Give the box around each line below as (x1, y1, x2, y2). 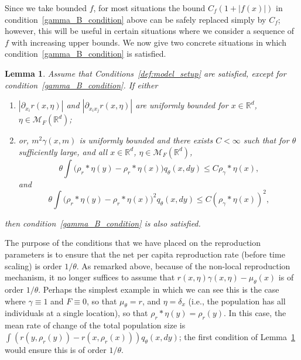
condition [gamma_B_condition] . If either (5, 78, 158, 91)
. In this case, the (224, 307, 286, 319)
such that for (243, 134, 289, 146)
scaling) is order (5, 259, 62, 272)
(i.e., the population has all (188, 294, 286, 307)
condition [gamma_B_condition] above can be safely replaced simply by (5, 13, 266, 25)
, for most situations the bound (93, 2, 206, 13)
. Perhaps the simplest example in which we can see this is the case (38, 283, 279, 296)
